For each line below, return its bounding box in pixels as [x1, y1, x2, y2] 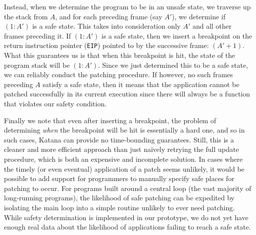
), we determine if [172, 11, 226, 21]
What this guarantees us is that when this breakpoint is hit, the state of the [4, 50, 235, 60]
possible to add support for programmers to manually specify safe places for [4, 173, 235, 184]
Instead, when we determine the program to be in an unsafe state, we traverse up [4, 1, 251, 11]
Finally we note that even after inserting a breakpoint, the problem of [4, 115, 216, 125]
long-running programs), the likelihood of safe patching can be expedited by [4, 192, 235, 203]
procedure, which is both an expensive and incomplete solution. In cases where [4, 153, 243, 164]
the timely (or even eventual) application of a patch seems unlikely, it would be [4, 163, 245, 174]
